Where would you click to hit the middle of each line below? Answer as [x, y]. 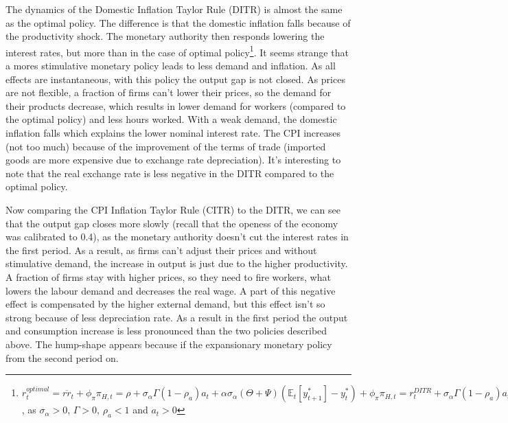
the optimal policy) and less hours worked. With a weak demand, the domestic [171, 119]
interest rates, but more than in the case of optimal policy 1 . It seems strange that [177, 51]
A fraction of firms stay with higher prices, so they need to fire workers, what [168, 276]
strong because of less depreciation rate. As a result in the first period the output [177, 317]
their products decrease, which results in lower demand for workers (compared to [176, 105]
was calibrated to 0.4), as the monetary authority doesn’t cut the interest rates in [177, 237]
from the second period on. [62, 357]
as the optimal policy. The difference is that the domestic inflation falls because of [178, 22]
